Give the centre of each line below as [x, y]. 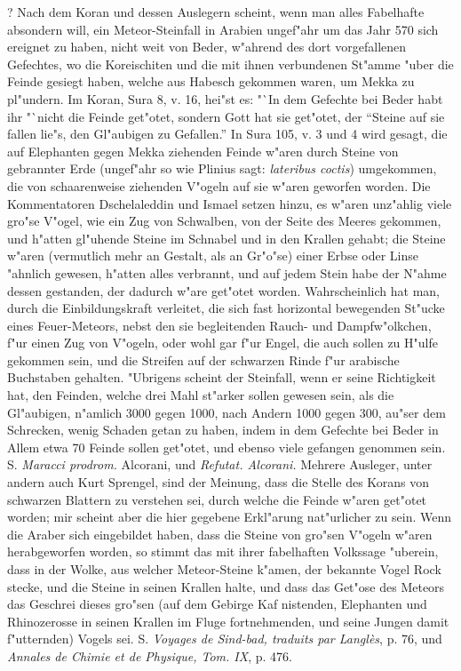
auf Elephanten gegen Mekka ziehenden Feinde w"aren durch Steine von [203, 151]
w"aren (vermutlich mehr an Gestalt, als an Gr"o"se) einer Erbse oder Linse [213, 256]
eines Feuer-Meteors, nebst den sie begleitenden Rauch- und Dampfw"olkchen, [219, 325]
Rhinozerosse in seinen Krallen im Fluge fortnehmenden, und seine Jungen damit [228, 621]
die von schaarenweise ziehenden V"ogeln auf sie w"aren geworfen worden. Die [219, 185]
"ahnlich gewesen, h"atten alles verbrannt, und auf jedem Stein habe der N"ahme [227, 272]
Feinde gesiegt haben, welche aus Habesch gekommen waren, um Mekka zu [211, 81]
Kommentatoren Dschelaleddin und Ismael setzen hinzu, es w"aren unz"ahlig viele [230, 203]
